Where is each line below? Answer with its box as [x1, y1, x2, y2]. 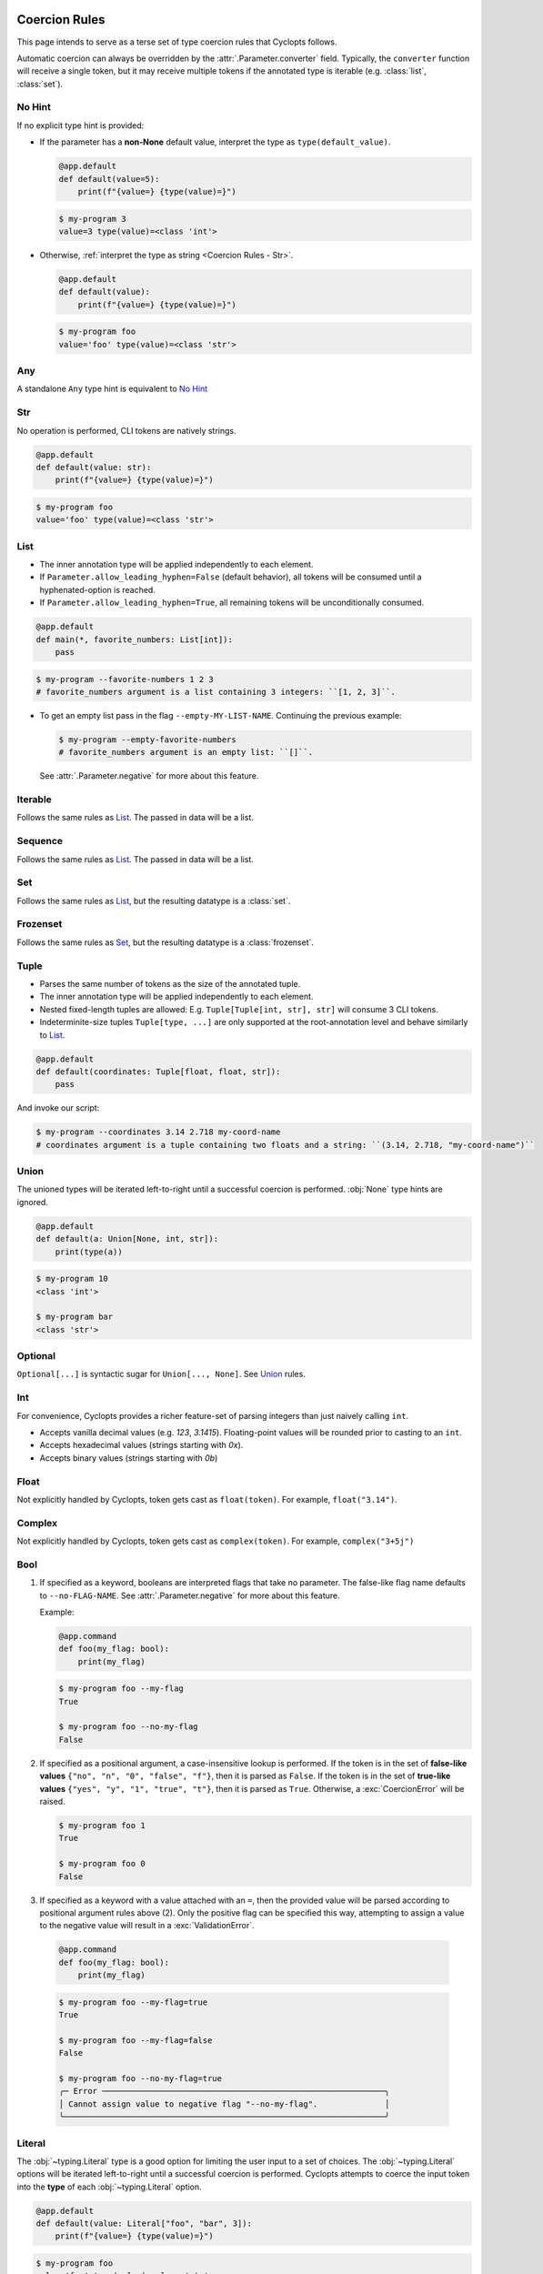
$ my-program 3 [58, 214, 126, 224]
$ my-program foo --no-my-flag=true [58, 2074, 223, 2083]
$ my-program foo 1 [58, 1820, 146, 1830]
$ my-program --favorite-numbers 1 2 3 [35, 674, 214, 684]
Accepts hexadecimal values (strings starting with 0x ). [39, 1440, 244, 1451]
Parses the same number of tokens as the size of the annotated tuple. [39, 978, 301, 989]
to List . [39, 1029, 65, 1041]
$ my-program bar [35, 1312, 114, 1323]
